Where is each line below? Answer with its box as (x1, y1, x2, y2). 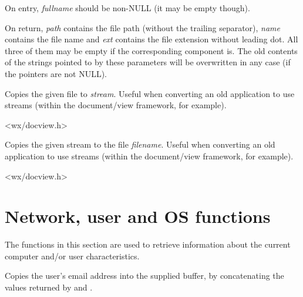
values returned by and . (5, 281, 93, 293)
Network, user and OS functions (5, 204, 271, 228)
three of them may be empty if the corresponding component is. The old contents (5, 44, 298, 56)
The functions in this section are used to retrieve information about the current (5, 238, 291, 251)
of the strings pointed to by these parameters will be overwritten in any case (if (5, 56, 291, 68)
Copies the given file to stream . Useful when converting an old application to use (5, 87, 295, 99)
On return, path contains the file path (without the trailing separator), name (5, 21, 281, 34)
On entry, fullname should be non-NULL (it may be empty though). (5, 2, 250, 14)
